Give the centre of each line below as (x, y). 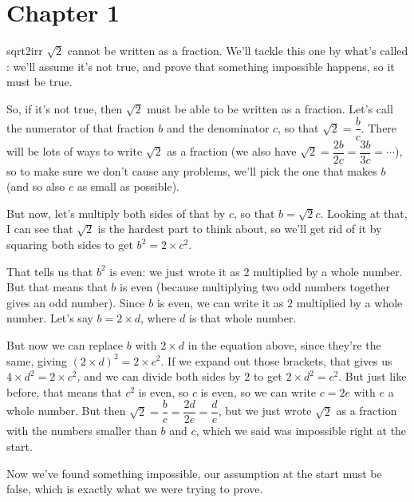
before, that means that (64, 391)
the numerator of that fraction (81, 127)
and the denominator (218, 127)
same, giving (37, 360)
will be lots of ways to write (75, 151)
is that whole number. (243, 318)
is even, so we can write (258, 391)
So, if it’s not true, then (65, 108)
